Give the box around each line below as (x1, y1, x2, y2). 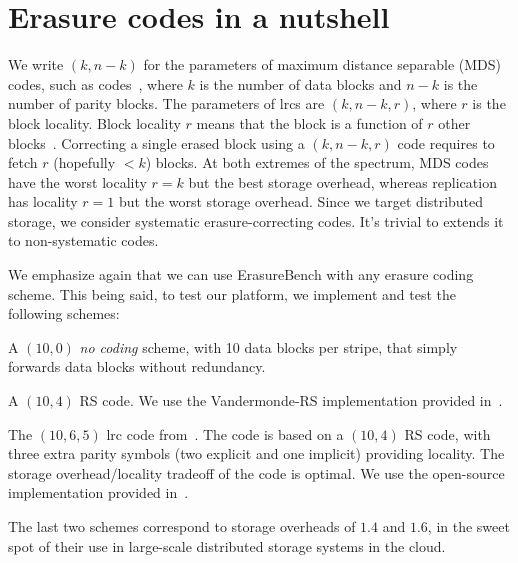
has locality (8, 191, 78, 212)
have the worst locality (8, 171, 147, 192)
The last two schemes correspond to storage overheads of (8, 516, 356, 536)
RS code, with (404, 423, 491, 444)
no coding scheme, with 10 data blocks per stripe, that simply (79, 336, 458, 357)
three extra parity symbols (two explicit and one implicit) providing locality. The (8, 443, 505, 464)
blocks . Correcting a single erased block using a (8, 132, 305, 153)
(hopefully (53, 152, 116, 173)
